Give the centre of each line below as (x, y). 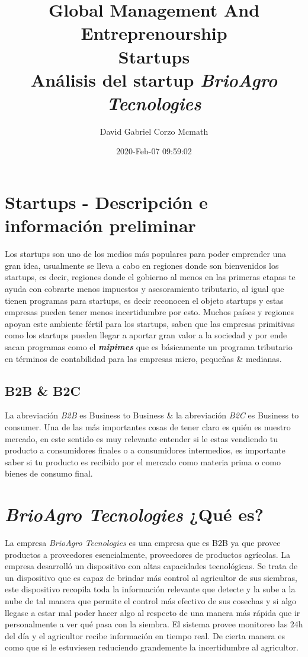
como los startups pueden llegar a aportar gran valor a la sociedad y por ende (146, 335)
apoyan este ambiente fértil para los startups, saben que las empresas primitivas (150, 323)
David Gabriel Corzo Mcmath (154, 131)
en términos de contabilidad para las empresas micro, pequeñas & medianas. (143, 358)
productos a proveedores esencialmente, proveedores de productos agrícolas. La (147, 554)
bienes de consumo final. (49, 473)
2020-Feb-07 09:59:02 (154, 151)
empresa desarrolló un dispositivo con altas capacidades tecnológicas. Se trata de (151, 566)
